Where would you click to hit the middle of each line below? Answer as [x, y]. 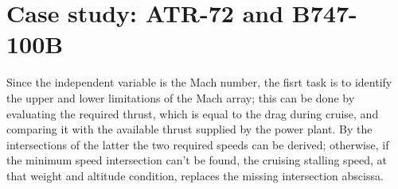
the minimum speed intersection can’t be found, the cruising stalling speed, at [197, 160]
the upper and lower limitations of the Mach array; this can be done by [181, 97]
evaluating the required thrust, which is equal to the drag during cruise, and [193, 113]
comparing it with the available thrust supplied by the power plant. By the [189, 129]
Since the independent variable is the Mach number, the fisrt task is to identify [199, 82]
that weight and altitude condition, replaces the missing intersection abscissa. [195, 175]
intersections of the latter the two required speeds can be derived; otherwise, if [198, 144]
